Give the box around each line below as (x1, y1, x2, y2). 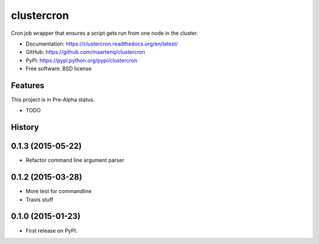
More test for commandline (25, 188, 92, 195)
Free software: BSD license (25, 65, 92, 72)
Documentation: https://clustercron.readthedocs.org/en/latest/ (25, 40, 178, 47)
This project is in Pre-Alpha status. (11, 96, 95, 103)
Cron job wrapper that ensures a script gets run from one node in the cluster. (11, 30, 198, 37)
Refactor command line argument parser (25, 157, 125, 164)
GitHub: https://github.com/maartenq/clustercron (25, 48, 145, 56)
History (11, 122, 40, 132)
